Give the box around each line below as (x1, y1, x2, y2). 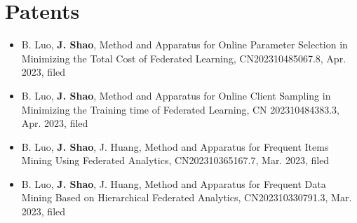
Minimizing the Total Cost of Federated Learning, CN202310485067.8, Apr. (21, 50, 346, 65)
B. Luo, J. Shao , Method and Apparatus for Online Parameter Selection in (21, 37, 348, 52)
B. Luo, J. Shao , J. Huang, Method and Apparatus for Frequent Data (21, 176, 326, 191)
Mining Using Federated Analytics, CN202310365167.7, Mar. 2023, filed (21, 153, 330, 168)
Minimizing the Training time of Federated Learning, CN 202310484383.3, (21, 102, 340, 116)
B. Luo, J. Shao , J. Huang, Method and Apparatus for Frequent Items (21, 139, 329, 154)
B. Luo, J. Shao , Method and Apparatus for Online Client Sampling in (21, 88, 331, 102)
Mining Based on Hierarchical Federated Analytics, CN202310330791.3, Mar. (21, 190, 352, 205)
